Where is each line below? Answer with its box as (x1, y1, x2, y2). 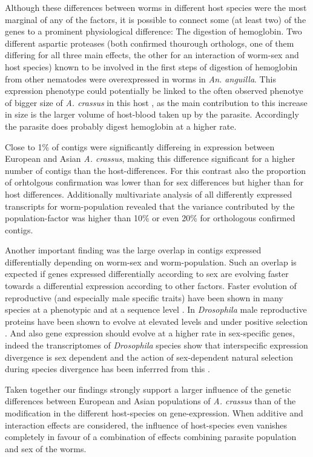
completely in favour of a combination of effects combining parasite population (5, 430, 297, 443)
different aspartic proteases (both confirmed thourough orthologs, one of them (5, 36, 294, 49)
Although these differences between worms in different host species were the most (5, 1, 307, 13)
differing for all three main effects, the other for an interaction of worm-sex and (5, 48, 299, 61)
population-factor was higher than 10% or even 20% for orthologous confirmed (5, 212, 295, 224)
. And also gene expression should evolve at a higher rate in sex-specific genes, (5, 327, 295, 339)
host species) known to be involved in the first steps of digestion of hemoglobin (5, 60, 298, 73)
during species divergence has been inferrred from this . (5, 362, 210, 375)
